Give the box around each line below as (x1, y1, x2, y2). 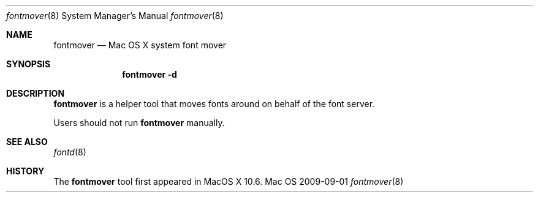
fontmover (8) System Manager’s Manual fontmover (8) (6, 10, 224, 21)
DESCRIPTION (6, 88, 65, 98)
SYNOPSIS (6, 59, 51, 69)
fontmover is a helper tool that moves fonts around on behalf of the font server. (53, 98, 375, 109)
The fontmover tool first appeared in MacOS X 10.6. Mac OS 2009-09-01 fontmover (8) (53, 176, 404, 187)
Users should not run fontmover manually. (53, 117, 225, 128)
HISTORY (6, 166, 45, 176)
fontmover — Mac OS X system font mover (53, 40, 227, 50)
